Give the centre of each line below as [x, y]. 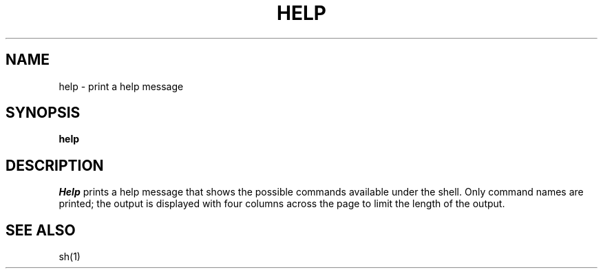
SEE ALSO [41, 230]
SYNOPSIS [43, 113]
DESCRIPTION [55, 165]
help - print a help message [121, 86]
